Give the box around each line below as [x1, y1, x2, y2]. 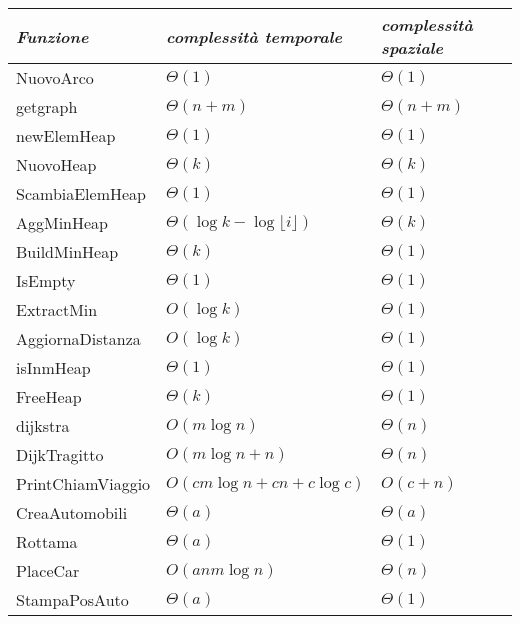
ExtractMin [16, 298, 98, 321]
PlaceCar [16, 559, 80, 582]
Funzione [16, 24, 89, 48]
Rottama [16, 530, 78, 553]
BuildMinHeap [16, 240, 119, 263]
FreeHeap [16, 385, 82, 408]
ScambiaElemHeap [16, 182, 147, 205]
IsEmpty [16, 269, 76, 292]
